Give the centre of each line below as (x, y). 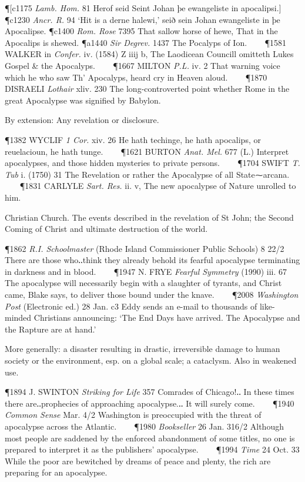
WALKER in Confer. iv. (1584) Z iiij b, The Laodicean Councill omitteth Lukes (149, 54)
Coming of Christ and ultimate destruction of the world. (106, 229)
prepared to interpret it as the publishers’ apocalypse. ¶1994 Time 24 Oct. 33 (152, 449)
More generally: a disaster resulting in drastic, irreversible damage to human (143, 349)
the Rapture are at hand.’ (51, 329)
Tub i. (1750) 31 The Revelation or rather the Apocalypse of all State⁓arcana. (147, 174)
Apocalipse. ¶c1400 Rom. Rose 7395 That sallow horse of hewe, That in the (141, 31)
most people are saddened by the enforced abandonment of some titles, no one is (150, 438)
